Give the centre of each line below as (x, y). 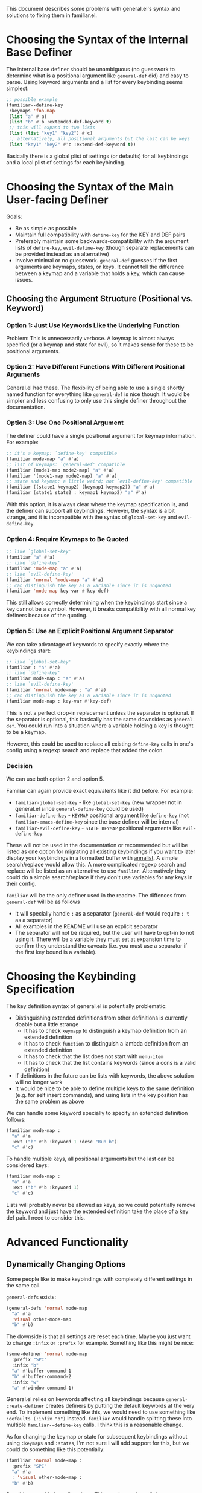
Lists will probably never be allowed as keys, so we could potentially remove (101, 1205)
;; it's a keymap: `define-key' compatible (62, 454)
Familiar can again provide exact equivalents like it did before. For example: (100, 790)
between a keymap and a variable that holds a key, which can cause (100, 273)
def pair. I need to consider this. (46, 1217)
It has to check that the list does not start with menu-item (94, 1056)
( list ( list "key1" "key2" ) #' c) (51, 133)
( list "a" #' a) (28, 116)
